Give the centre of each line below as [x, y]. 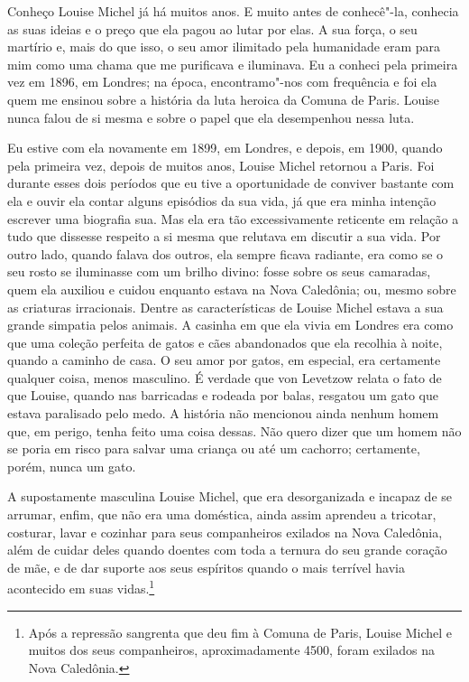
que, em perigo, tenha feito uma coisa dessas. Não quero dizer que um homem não [234, 430]
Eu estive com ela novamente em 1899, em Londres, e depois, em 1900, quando [225, 148]
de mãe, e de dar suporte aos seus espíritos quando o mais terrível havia [206, 567]
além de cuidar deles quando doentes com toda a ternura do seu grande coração [227, 550]
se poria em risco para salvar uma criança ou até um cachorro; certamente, [214, 448]
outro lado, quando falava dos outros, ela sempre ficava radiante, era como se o [225, 253]
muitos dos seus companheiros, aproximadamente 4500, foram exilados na [231, 650]
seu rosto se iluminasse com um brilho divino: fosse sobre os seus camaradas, [219, 271]
